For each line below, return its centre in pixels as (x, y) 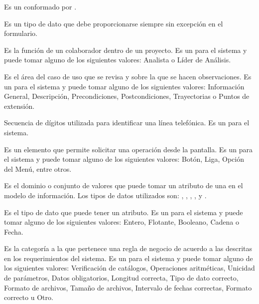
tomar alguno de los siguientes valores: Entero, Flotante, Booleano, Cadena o (122, 222)
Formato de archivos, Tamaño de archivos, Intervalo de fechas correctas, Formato (128, 287)
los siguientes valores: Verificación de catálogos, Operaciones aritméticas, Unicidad (129, 268)
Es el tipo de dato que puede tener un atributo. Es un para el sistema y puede (124, 212)
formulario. (21, 33)
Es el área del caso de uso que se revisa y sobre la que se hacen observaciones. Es (128, 76)
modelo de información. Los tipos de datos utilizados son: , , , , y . (105, 195)
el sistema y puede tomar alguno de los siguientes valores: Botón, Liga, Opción (124, 159)
